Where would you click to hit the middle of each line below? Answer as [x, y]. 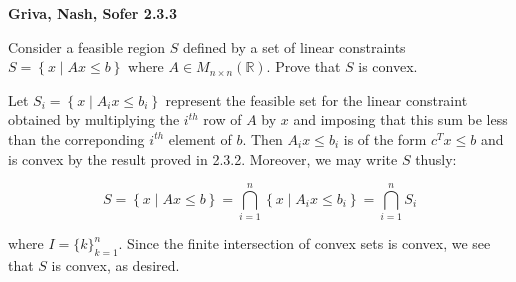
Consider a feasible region [86, 46]
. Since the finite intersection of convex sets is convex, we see [304, 243]
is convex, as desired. [115, 265]
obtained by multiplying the [94, 119]
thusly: [436, 158]
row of [222, 119]
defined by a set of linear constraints [294, 46]
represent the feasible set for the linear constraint [316, 99]
